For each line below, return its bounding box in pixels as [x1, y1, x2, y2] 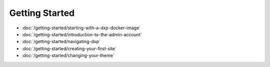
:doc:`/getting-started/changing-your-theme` [21, 53, 114, 59]
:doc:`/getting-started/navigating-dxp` [21, 39, 101, 45]
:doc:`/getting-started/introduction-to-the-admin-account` [21, 31, 142, 37]
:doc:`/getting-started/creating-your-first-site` [21, 45, 117, 52]
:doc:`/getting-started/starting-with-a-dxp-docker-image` [21, 25, 141, 31]
